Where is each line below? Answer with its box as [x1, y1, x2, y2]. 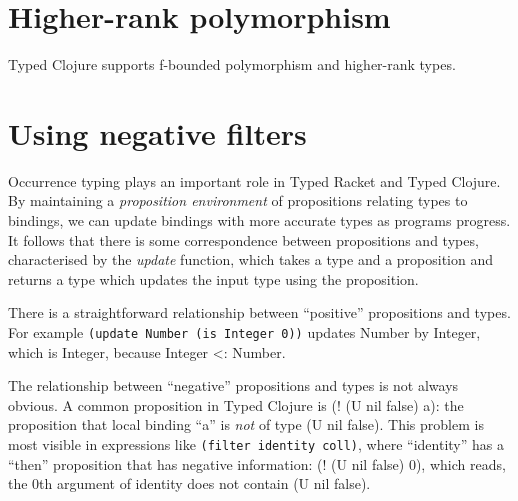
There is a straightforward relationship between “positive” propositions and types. [8, 302, 511, 323]
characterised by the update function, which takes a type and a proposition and [8, 249, 494, 270]
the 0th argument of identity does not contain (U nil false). [8, 473, 371, 494]
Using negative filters [8, 112, 307, 153]
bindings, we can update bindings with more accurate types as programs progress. [8, 210, 511, 231]
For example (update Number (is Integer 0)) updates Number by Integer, [8, 322, 481, 342]
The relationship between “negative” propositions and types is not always [8, 375, 459, 396]
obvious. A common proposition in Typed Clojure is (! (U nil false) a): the [8, 394, 464, 415]
